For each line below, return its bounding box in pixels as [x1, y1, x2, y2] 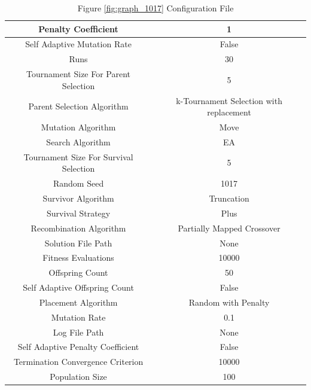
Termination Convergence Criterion [13, 355, 144, 368]
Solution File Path [44, 236, 112, 249]
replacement [207, 106, 251, 118]
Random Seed [53, 177, 104, 190]
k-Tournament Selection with [176, 94, 282, 106]
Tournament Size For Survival [23, 150, 133, 163]
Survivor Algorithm [42, 191, 114, 204]
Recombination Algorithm [31, 221, 126, 234]
